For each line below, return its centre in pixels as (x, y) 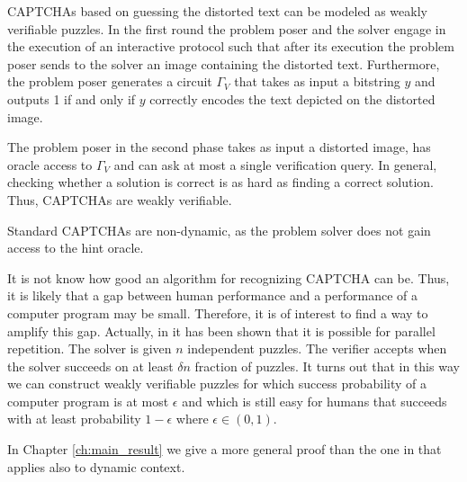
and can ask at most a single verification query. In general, (275, 164)
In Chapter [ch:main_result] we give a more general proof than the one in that (225, 449)
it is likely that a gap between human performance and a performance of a (213, 295)
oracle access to (50, 164)
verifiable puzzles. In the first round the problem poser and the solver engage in (227, 28)
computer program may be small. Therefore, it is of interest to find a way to (218, 312)
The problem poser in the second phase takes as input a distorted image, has (219, 147)
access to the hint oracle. (76, 248)
